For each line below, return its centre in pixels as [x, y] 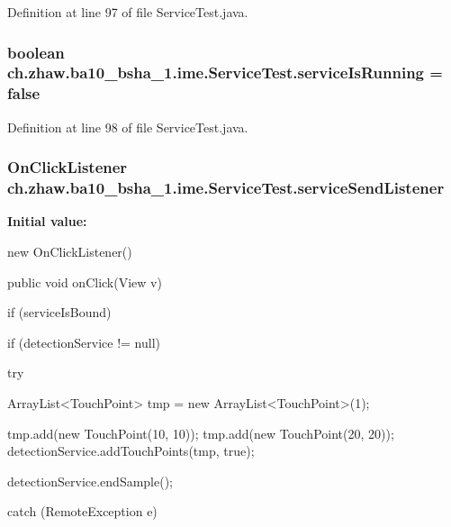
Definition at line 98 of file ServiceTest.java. [128, 127]
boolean [36, 52]
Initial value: [47, 221]
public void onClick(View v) [85, 282]
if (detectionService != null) [84, 342]
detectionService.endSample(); [90, 481]
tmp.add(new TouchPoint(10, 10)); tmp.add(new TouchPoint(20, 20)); [201, 433]
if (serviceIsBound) [59, 312]
